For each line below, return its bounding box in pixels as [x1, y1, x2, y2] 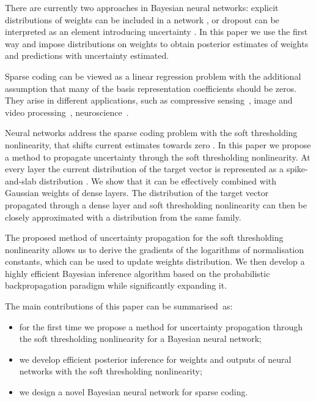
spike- [286, 162, 308, 175]
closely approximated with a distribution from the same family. [5, 210, 241, 223]
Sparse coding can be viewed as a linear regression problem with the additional [5, 69, 301, 82]
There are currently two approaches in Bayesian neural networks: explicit [5, 1, 279, 13]
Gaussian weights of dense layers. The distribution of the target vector [5, 186, 269, 199]
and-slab [5, 174, 37, 187]
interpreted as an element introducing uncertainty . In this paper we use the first [5, 25, 308, 38]
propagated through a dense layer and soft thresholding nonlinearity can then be [5, 198, 307, 211]
